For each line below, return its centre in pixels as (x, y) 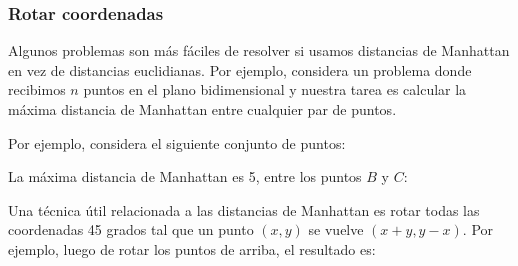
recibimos (37, 89)
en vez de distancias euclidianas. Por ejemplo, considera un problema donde (240, 69)
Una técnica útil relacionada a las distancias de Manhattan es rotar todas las (244, 209)
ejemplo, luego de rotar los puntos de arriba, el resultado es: (192, 248)
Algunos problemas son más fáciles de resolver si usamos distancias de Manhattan (259, 50)
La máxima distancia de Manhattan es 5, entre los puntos (185, 176)
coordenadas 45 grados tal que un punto (131, 229)
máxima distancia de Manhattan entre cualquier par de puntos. (202, 109)
